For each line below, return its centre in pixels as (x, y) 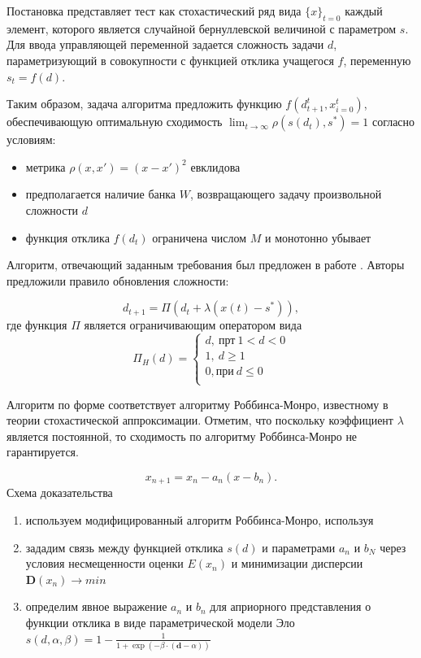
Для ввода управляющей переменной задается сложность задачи (165, 44)
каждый (364, 11)
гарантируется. (43, 452)
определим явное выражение (96, 606)
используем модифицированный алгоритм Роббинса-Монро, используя (200, 519)
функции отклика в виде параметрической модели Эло (160, 622)
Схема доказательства (60, 492)
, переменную (377, 60)
